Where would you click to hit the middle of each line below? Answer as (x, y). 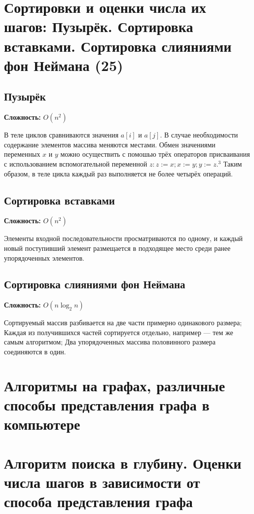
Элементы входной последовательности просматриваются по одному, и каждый (124, 238)
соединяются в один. (35, 352)
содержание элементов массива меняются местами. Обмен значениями (110, 144)
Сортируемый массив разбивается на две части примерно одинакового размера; (123, 323)
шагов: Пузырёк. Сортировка (99, 26)
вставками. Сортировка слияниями (118, 46)
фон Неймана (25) (64, 65)
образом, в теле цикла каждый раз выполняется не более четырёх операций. (118, 173)
